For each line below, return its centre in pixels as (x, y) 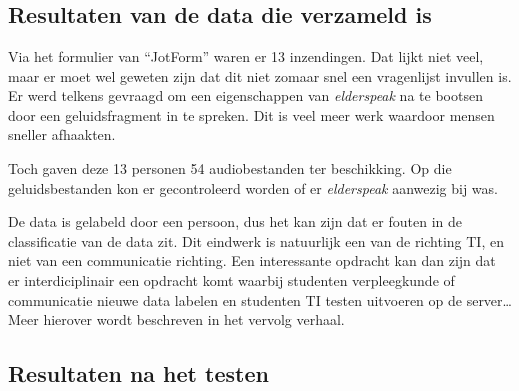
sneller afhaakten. (62, 134)
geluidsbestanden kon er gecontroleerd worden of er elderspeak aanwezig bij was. (253, 187)
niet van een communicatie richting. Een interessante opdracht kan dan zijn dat (252, 260)
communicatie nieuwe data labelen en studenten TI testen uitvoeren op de (235, 299)
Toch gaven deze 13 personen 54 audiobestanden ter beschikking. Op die (230, 167)
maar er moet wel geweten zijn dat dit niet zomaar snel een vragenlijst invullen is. (260, 75)
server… (489, 299)
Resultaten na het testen (138, 373)
